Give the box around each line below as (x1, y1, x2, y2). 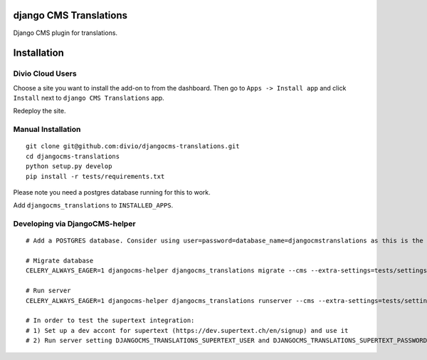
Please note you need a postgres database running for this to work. (13, 187, 211, 196)
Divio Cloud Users (13, 68, 78, 78)
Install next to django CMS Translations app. (13, 93, 165, 103)
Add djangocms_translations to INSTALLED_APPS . (13, 201, 174, 210)
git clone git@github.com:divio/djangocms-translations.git (26, 143, 240, 150)
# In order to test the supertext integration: (26, 317, 195, 324)
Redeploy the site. (13, 107, 66, 115)
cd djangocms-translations (26, 152, 120, 160)
